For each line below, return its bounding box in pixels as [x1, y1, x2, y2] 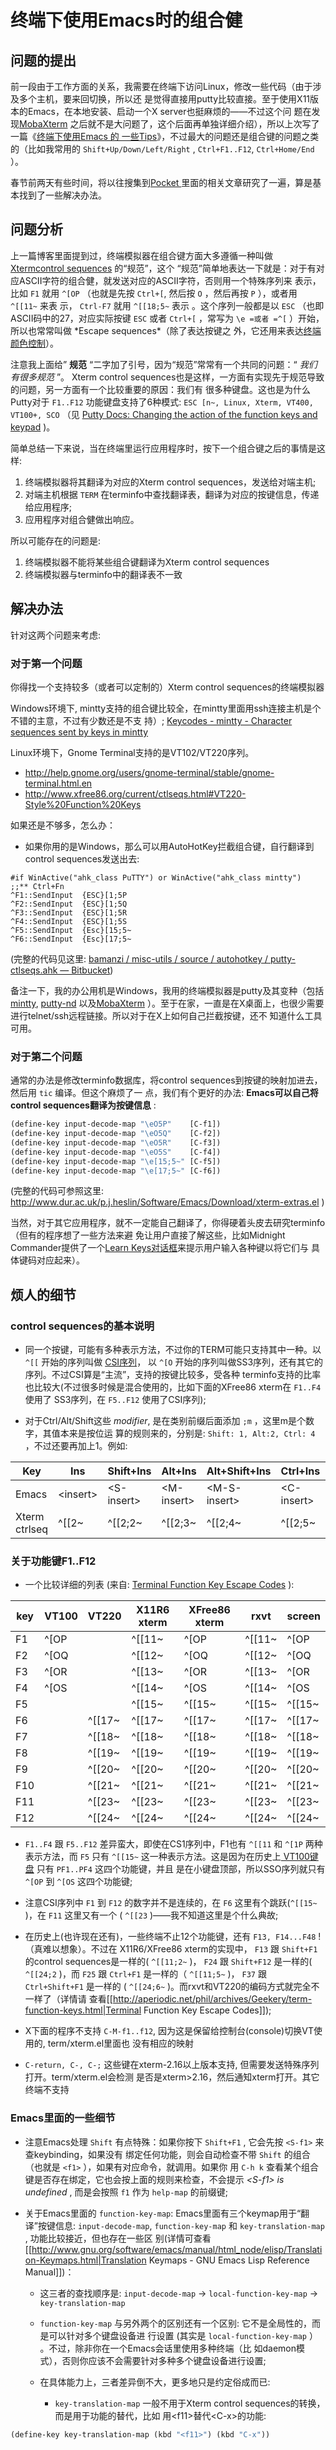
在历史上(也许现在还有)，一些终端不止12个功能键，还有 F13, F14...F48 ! [24, 1931, 322, 1943]
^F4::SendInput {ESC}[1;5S [10, 916, 128, 926]
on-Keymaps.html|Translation [24, 2254, 147, 2266]
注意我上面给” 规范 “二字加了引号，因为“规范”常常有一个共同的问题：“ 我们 [10, 358, 318, 370]
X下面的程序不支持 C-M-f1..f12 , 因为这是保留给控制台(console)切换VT [24, 2025, 314, 2037]
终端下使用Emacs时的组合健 [10, 9, 243, 32]
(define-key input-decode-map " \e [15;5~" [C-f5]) [10, 1156, 222, 1166]
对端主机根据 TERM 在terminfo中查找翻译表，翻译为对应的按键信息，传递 [24, 488, 320, 500]
